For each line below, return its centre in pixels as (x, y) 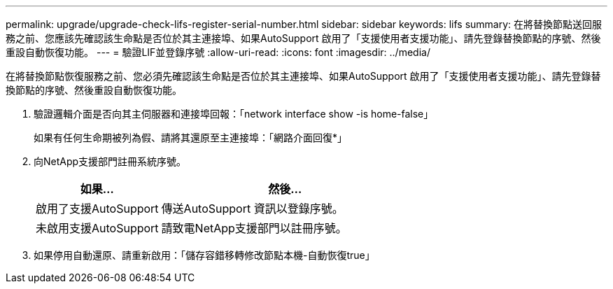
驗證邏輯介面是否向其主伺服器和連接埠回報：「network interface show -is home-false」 (234, 114)
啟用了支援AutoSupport (97, 209)
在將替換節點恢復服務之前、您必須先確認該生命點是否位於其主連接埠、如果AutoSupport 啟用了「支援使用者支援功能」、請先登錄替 (303, 76)
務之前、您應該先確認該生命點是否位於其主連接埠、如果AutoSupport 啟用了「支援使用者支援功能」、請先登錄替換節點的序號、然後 (303, 38)
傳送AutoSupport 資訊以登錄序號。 (252, 209)
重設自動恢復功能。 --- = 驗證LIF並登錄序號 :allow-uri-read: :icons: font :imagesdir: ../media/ (218, 52)
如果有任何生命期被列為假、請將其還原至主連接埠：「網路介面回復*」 (191, 138)
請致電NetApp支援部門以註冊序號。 (254, 228)
